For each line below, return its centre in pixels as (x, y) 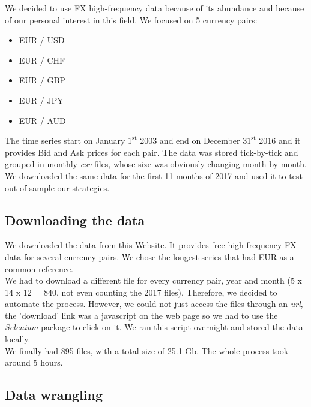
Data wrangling (54, 395)
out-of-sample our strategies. (57, 187)
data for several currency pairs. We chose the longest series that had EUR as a (149, 256)
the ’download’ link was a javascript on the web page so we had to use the (141, 315)
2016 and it (280, 141)
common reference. (39, 268)
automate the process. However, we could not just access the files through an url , (154, 304)
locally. (18, 339)
